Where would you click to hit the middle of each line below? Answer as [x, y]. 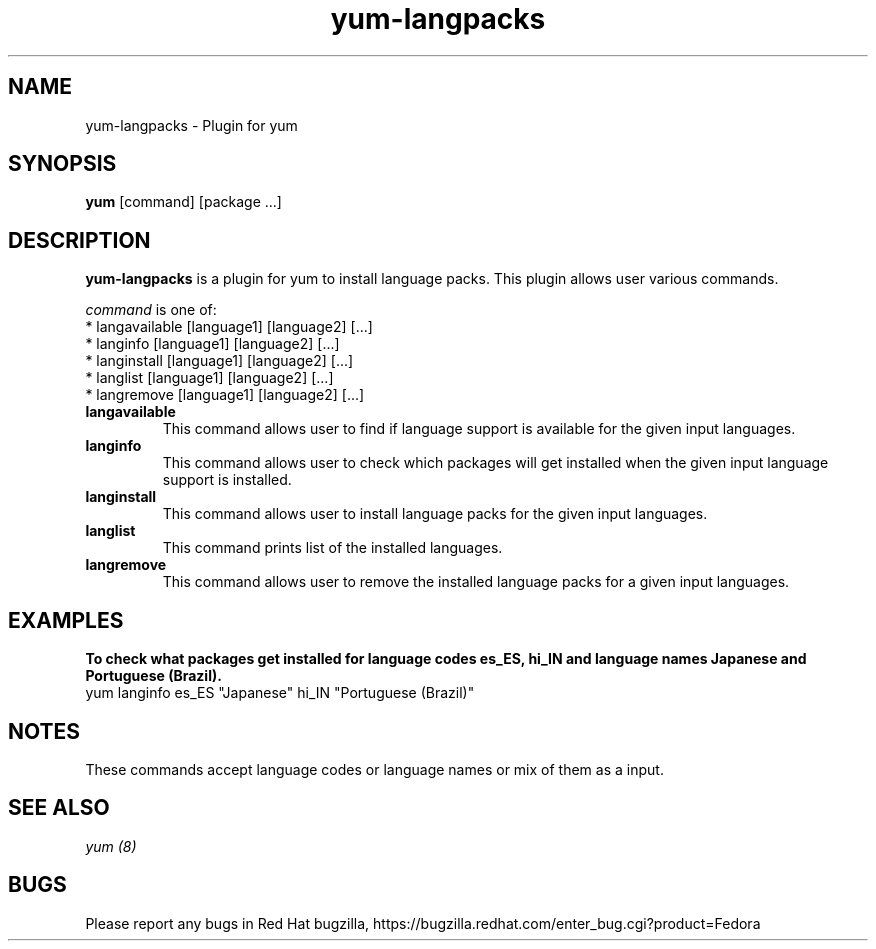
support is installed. [227, 480]
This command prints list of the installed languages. [332, 548]
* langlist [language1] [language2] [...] [209, 378]
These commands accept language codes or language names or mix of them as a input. [374, 769]
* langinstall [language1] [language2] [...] [219, 361]
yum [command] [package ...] [183, 202]
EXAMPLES [66, 620]
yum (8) [111, 846]
